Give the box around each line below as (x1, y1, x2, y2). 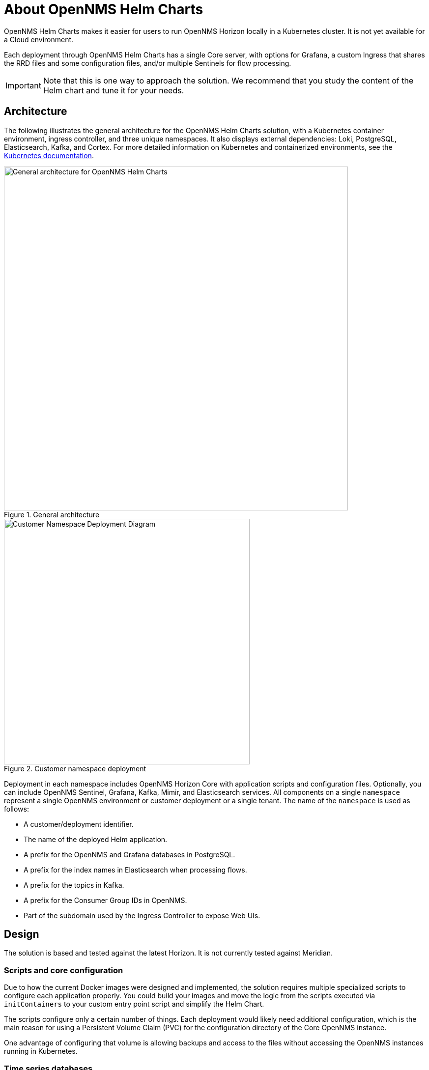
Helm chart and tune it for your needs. (43, 85, 184, 95)
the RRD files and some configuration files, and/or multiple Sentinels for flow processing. (4, 58, 291, 67)
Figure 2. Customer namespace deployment (4, 764, 146, 773)
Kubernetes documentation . (4, 151, 94, 160)
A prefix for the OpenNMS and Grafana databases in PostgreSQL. (24, 850, 235, 859)
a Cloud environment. (4, 35, 74, 44)
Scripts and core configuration (4, 965, 123, 975)
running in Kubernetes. (4, 1047, 78, 1056)
